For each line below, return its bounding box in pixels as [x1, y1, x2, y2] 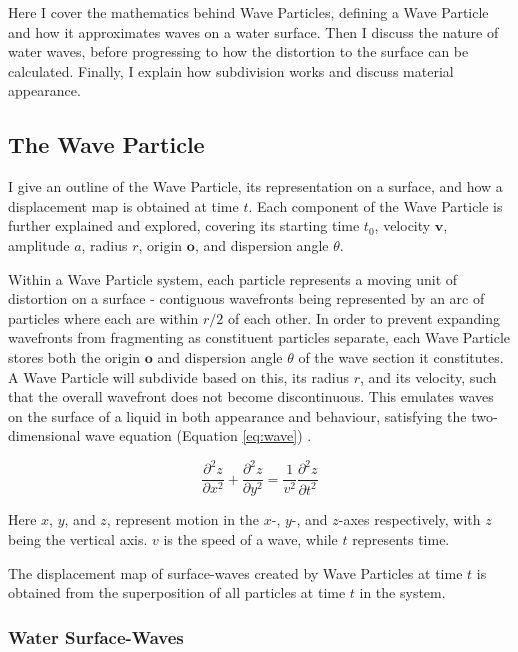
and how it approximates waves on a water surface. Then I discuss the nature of [8, 21, 499, 42]
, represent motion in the [106, 509, 260, 530]
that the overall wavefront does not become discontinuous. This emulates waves [8, 386, 494, 407]
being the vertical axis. [8, 529, 148, 550]
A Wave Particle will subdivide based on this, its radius [8, 366, 349, 387]
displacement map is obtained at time [8, 195, 239, 216]
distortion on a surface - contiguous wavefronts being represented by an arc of [8, 288, 485, 309]
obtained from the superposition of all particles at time [8, 582, 346, 603]
